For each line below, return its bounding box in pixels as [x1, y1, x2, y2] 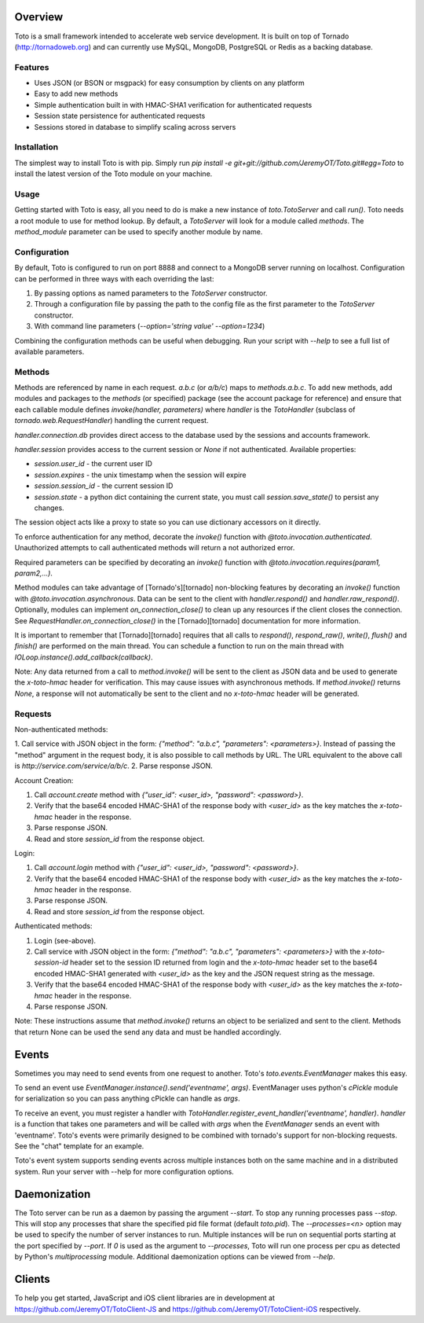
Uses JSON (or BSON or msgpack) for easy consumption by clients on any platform [34, 79, 305, 88]
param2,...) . [14, 568, 53, 578]
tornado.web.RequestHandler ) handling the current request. [14, 416, 209, 425]
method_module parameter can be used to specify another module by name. [14, 227, 263, 237]
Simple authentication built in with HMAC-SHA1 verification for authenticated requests [34, 100, 313, 109]
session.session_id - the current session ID [34, 481, 174, 491]
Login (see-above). [34, 935, 97, 945]
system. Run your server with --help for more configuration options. [14, 1167, 235, 1176]
